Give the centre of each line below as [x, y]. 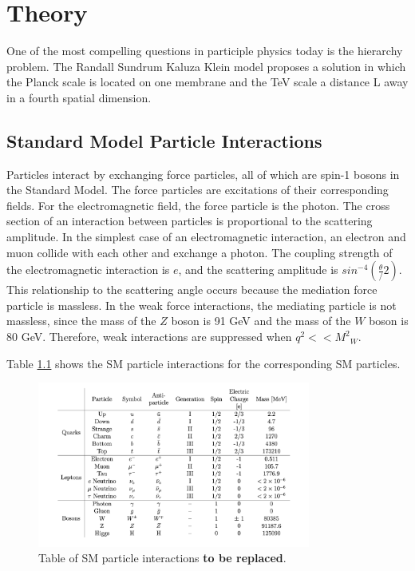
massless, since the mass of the [81, 321]
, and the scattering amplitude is [258, 270]
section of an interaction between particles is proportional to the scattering [190, 221]
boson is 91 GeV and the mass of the [261, 321]
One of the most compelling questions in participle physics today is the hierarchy [205, 51]
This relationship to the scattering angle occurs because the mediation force [192, 289]
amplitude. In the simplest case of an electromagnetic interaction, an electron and [206, 237]
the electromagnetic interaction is [88, 270]
